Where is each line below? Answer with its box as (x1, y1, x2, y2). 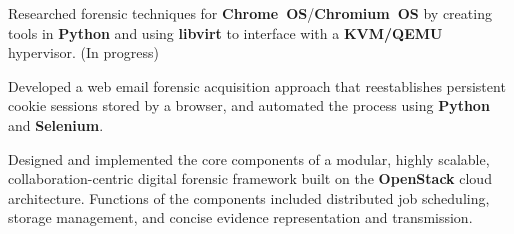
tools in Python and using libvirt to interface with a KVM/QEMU (8, 22, 443, 43)
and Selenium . (8, 114, 104, 135)
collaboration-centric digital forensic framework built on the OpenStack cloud (8, 168, 492, 189)
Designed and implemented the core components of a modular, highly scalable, (8, 148, 490, 169)
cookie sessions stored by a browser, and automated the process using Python (8, 95, 490, 116)
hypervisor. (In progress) (8, 42, 159, 63)
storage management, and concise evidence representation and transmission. (8, 207, 473, 228)
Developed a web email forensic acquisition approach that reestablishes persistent (8, 75, 506, 96)
